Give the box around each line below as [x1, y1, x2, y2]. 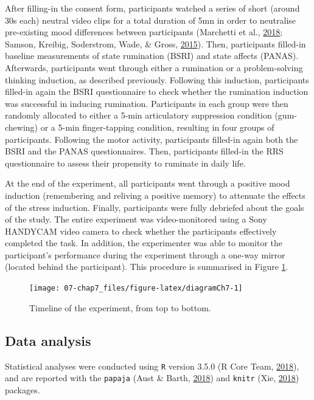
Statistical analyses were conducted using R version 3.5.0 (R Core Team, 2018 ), [5, 359, 299, 372]
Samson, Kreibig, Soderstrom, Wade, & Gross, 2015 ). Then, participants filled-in [5, 37, 306, 50]
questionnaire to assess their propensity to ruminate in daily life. [5, 156, 246, 169]
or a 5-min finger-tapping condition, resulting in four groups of [40, 120, 274, 133]
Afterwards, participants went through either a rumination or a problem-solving [5, 61, 303, 74]
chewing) [5, 120, 38, 133]
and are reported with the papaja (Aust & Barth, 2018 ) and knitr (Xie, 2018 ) [5, 371, 299, 384]
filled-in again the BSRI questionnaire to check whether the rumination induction [5, 85, 309, 98]
